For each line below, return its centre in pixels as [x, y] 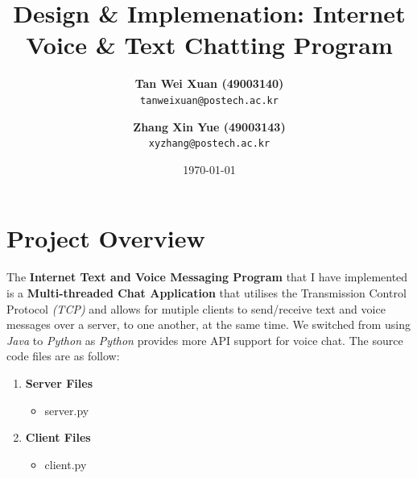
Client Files [58, 437]
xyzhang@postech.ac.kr [209, 144]
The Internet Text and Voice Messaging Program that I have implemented [207, 277]
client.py [66, 464]
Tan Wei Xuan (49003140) [209, 83]
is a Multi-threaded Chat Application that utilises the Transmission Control [206, 292]
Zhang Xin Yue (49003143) [209, 126]
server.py [67, 410]
